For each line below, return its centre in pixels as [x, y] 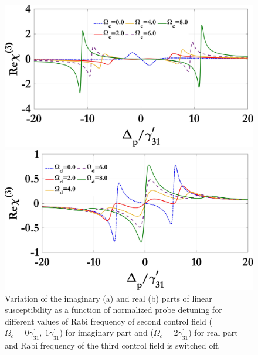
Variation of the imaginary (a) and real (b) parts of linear [108, 298]
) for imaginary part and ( [106, 332]
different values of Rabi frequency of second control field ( [108, 321]
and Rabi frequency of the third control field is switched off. [113, 345]
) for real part [213, 332]
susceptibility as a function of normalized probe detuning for [113, 310]
